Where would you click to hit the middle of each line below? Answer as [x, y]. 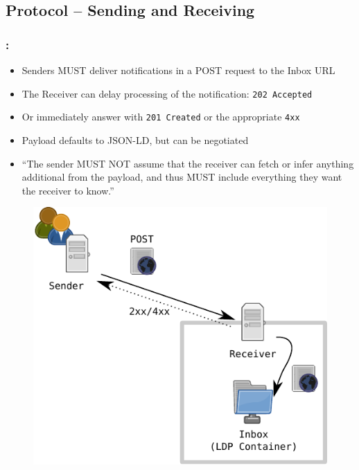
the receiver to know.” [68, 190]
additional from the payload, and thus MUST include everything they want [182, 177]
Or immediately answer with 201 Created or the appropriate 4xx [161, 117]
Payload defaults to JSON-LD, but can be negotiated [135, 139]
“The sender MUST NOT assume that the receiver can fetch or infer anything [188, 163]
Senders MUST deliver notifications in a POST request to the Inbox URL [178, 70]
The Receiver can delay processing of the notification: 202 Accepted [167, 93]
